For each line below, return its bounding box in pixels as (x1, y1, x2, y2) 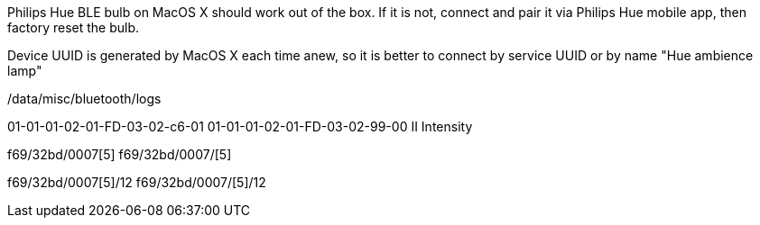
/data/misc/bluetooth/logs (7, 91, 162, 106)
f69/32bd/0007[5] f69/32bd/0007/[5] (7, 147, 232, 162)
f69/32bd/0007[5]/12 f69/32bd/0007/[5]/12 (7, 175, 266, 190)
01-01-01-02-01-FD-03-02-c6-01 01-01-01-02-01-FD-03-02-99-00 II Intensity (7, 119, 473, 134)
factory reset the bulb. (7, 20, 140, 35)
